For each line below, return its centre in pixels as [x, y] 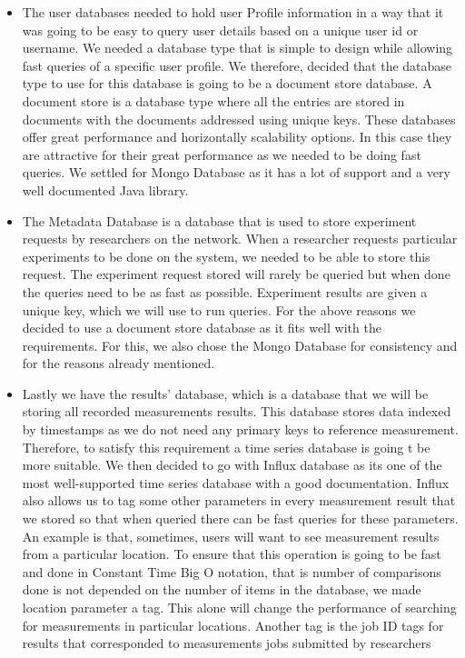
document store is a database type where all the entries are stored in [213, 100]
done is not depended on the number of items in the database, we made [222, 589]
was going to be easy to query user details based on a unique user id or [220, 30]
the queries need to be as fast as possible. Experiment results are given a [225, 291]
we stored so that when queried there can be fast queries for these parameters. [240, 518]
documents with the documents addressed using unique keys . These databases [239, 119]
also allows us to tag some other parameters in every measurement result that [239, 500]
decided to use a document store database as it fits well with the [202, 328]
